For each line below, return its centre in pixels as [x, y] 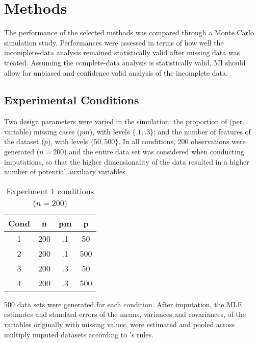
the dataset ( [24, 141]
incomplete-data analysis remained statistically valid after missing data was [122, 52]
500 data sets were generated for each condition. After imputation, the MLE [123, 304]
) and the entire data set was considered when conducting [154, 152]
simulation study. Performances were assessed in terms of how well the [114, 42]
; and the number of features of [202, 131]
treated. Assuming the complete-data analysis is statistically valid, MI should [125, 62]
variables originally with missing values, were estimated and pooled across [120, 324]
